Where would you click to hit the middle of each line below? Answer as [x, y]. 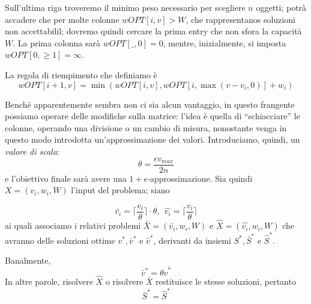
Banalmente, [28, 260]
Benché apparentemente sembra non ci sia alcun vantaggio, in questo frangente [150, 104]
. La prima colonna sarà [57, 42]
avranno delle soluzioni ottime [60, 240]
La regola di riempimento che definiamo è [81, 74]
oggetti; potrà [281, 7]
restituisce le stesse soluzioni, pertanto [226, 281]
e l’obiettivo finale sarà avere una [66, 178]
